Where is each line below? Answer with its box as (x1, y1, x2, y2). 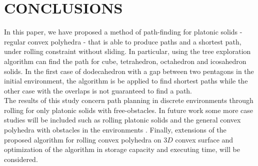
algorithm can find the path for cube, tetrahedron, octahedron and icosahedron (4, 55, 246, 66)
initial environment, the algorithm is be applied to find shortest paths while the (4, 75, 248, 86)
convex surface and (175, 134, 233, 144)
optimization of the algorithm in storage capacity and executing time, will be (4, 144, 240, 154)
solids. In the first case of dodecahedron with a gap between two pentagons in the (4, 65, 254, 76)
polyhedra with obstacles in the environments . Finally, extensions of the (4, 124, 226, 135)
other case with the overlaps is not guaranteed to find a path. (4, 85, 192, 95)
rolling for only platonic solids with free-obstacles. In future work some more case (4, 104, 253, 115)
